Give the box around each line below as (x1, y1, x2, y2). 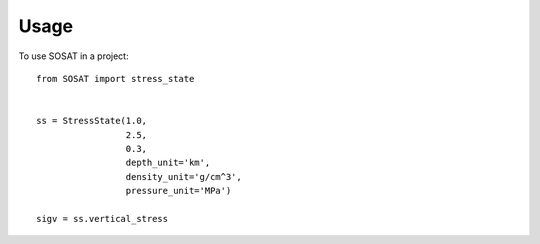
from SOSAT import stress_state (36, 73, 195, 84)
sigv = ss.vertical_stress (36, 213, 169, 224)
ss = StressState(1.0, (36, 115, 148, 127)
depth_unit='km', (125, 157, 211, 169)
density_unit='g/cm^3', (125, 171, 242, 182)
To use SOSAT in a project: (18, 50, 129, 62)
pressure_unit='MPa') (125, 185, 232, 197)
